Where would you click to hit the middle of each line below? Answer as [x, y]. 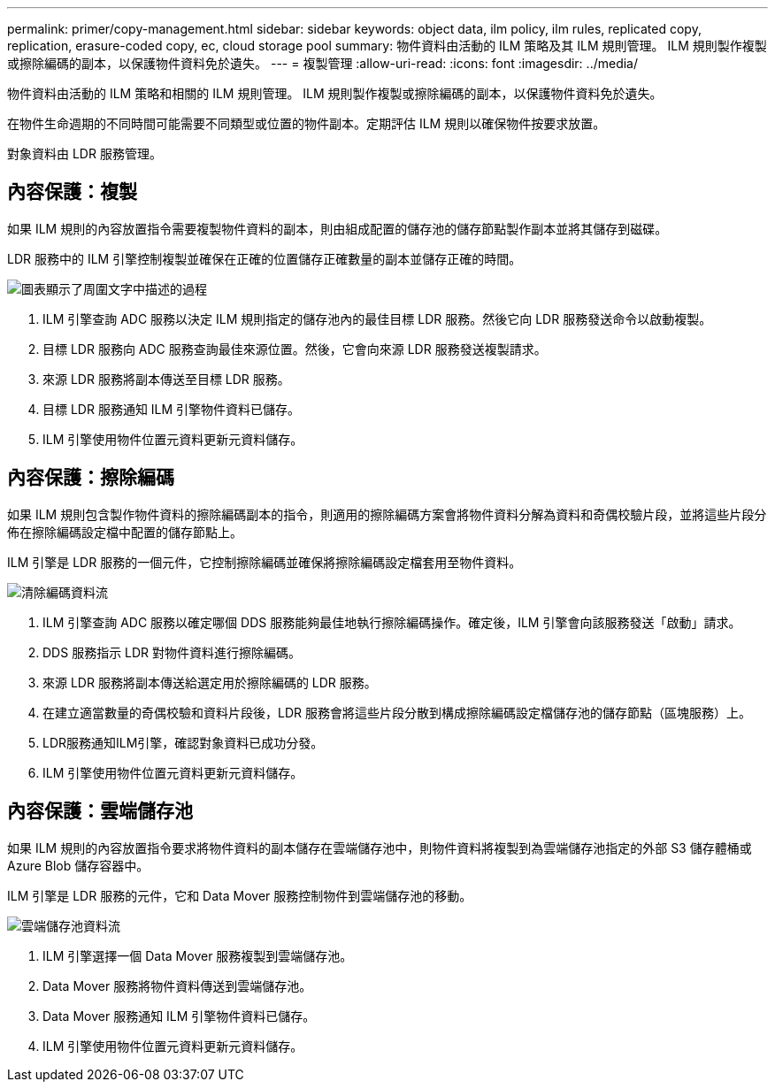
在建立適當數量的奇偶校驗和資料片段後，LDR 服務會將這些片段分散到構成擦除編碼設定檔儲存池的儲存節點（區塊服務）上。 [397, 712]
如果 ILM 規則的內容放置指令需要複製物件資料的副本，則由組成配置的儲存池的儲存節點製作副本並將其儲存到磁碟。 [338, 228]
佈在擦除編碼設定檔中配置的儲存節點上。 [125, 532]
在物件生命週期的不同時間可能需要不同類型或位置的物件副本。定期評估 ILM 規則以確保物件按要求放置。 [307, 123]
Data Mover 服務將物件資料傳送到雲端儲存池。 [177, 985]
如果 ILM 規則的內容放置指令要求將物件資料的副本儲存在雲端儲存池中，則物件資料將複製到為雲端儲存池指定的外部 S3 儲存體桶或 [380, 847]
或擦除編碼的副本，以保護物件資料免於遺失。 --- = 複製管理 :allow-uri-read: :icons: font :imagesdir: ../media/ [323, 63]
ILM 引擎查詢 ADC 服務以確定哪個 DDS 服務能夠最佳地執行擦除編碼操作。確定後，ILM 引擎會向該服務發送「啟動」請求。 [392, 622]
